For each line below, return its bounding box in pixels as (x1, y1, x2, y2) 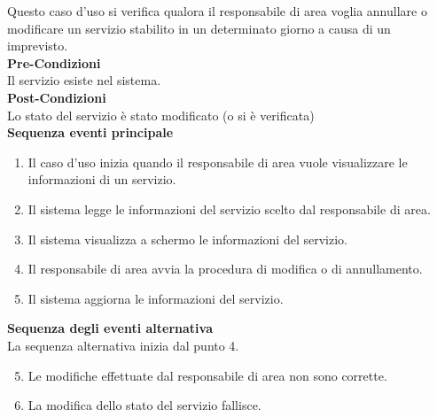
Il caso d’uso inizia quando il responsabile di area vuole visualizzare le (27, 152, 408, 171)
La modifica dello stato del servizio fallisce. (27, 396, 261, 414)
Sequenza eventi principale (7, 123, 174, 142)
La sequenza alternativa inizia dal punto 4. (7, 336, 239, 354)
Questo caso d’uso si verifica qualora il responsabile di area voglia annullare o (7, 2, 427, 19)
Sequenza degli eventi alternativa (7, 319, 213, 337)
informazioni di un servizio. (27, 170, 176, 189)
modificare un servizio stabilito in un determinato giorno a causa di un (7, 19, 391, 37)
